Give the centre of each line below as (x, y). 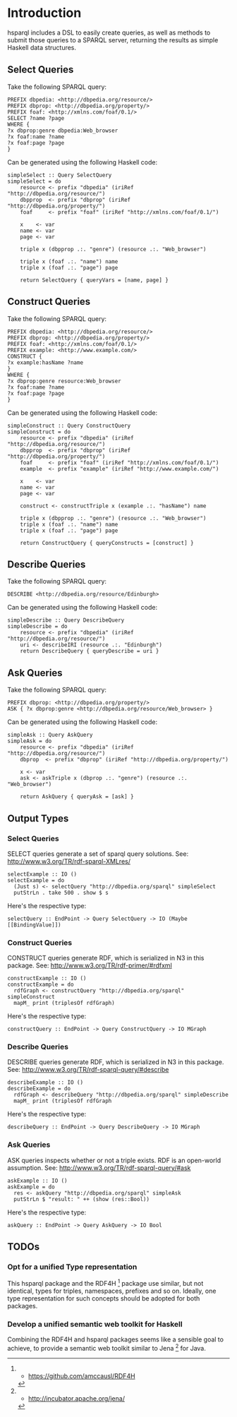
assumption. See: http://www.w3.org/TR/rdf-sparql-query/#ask (99, 1168)
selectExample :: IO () (42, 874)
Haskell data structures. (42, 47)
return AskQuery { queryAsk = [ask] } (77, 797)
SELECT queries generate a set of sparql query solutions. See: (98, 854)
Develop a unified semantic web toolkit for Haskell (95, 1325)
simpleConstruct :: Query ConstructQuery (69, 426)
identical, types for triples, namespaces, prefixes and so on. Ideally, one (112, 1291)
